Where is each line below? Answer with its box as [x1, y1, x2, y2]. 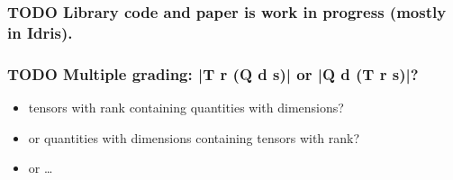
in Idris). [7, 21, 73, 43]
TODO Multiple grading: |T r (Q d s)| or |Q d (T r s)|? [7, 62, 419, 85]
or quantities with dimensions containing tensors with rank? [28, 128, 360, 147]
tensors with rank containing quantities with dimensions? [28, 97, 344, 116]
